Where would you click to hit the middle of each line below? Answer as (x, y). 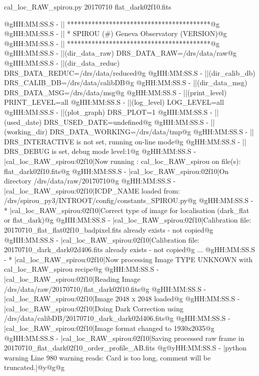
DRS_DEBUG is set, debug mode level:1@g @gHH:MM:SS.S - (100, 151)
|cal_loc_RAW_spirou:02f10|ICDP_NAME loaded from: (92, 190)
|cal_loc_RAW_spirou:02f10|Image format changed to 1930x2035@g (109, 328)
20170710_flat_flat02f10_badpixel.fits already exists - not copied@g (109, 230)
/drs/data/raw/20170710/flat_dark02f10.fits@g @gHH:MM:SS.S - (105, 289)
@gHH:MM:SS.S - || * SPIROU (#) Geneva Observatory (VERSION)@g (115, 33)
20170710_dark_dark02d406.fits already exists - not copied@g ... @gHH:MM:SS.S (130, 249)
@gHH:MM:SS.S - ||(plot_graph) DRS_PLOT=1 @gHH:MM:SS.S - (108, 112)
